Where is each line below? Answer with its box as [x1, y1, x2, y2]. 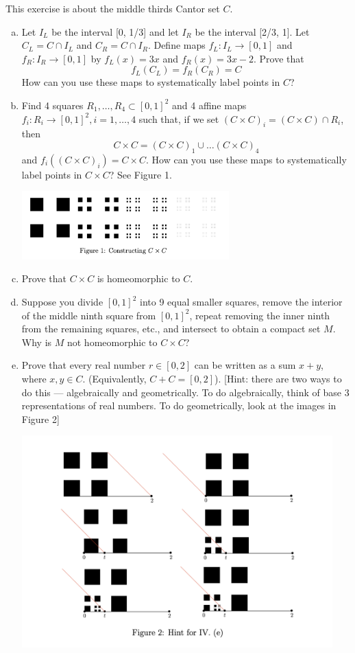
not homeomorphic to [66, 334, 158, 349]
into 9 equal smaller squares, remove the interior [140, 295, 343, 309]
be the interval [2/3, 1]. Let [195, 24, 310, 38]
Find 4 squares [21, 98, 84, 112]
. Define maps [147, 38, 206, 52]
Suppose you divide [21, 295, 103, 309]
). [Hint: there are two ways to [215, 371, 342, 385]
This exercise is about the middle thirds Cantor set [5, 1, 220, 15]
